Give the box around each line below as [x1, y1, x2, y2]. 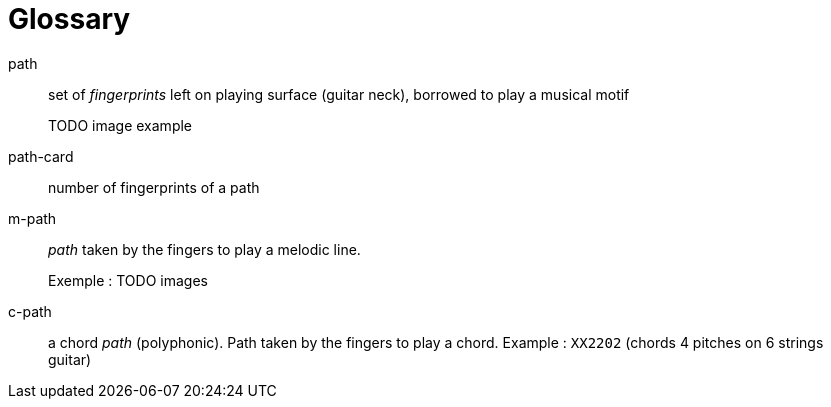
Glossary [8, 2, 131, 36]
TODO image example [48, 116, 193, 134]
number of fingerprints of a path [48, 178, 260, 196]
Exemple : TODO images [48, 271, 208, 289]
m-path [8, 209, 57, 227]
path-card [8, 147, 74, 165]
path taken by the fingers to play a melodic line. [48, 240, 361, 258]
